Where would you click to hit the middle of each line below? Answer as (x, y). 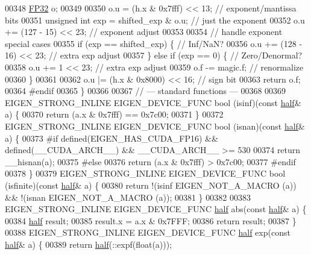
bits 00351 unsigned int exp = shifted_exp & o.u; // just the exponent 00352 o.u (155, 20)
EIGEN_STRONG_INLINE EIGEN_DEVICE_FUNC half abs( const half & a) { (156, 209)
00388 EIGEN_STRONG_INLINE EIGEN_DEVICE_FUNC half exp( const (148, 232)
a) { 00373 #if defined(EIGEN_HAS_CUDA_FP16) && (112, 138)
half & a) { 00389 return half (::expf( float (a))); (89, 244)
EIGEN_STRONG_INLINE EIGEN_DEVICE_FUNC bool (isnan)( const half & (155, 126)
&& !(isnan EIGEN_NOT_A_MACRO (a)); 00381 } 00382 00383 (128, 197)
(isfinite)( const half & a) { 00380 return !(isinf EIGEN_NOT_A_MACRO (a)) (151, 185)
